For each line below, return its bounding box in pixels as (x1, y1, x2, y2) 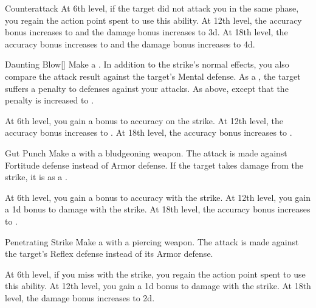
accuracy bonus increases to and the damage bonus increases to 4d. (5, 37, 255, 50)
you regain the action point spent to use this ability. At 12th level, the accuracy (5, 13, 302, 26)
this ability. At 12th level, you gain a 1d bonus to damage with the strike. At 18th (5, 279, 311, 292)
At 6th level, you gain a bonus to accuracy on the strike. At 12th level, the (5, 114, 283, 127)
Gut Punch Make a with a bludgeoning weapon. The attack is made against (5, 146, 287, 159)
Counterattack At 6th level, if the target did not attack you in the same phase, (5, 2, 299, 14)
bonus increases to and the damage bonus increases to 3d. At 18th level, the (5, 26, 288, 38)
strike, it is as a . (5, 170, 67, 183)
